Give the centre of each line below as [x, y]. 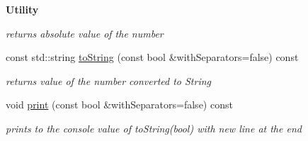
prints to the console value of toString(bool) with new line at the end [154, 128]
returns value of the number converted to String [109, 80]
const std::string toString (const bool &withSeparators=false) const [152, 57]
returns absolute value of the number [85, 33]
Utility [22, 9]
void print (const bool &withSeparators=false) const [119, 105]
